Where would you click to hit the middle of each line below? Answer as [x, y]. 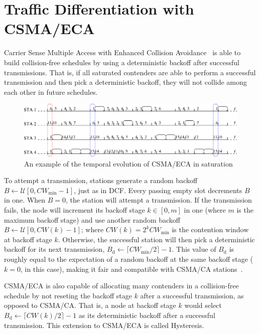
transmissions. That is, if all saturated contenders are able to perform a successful [130, 72]
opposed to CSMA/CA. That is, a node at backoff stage [90, 305]
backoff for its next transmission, [54, 249]
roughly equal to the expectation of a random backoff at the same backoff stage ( [129, 259]
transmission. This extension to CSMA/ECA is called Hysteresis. [104, 325]
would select [203, 305]
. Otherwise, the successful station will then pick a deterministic [156, 239]
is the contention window [210, 229]
